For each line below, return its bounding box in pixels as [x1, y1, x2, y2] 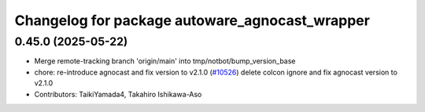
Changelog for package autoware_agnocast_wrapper [14, 12, 370, 29]
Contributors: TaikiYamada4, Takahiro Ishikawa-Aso [34, 89, 202, 99]
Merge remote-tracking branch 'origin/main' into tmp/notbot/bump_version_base [34, 56, 296, 66]
